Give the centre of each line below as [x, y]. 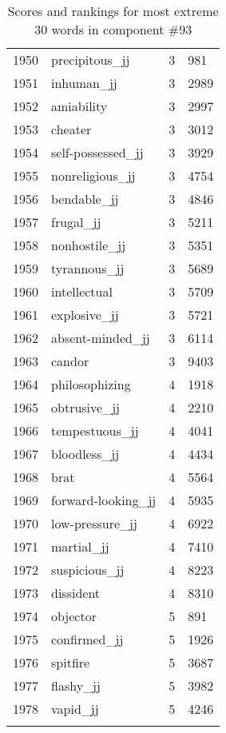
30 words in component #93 [113, 29]
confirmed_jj [87, 639]
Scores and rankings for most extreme [113, 11]
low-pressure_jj [94, 523]
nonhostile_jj [89, 245]
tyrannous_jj [88, 268]
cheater [71, 129]
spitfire [71, 662]
